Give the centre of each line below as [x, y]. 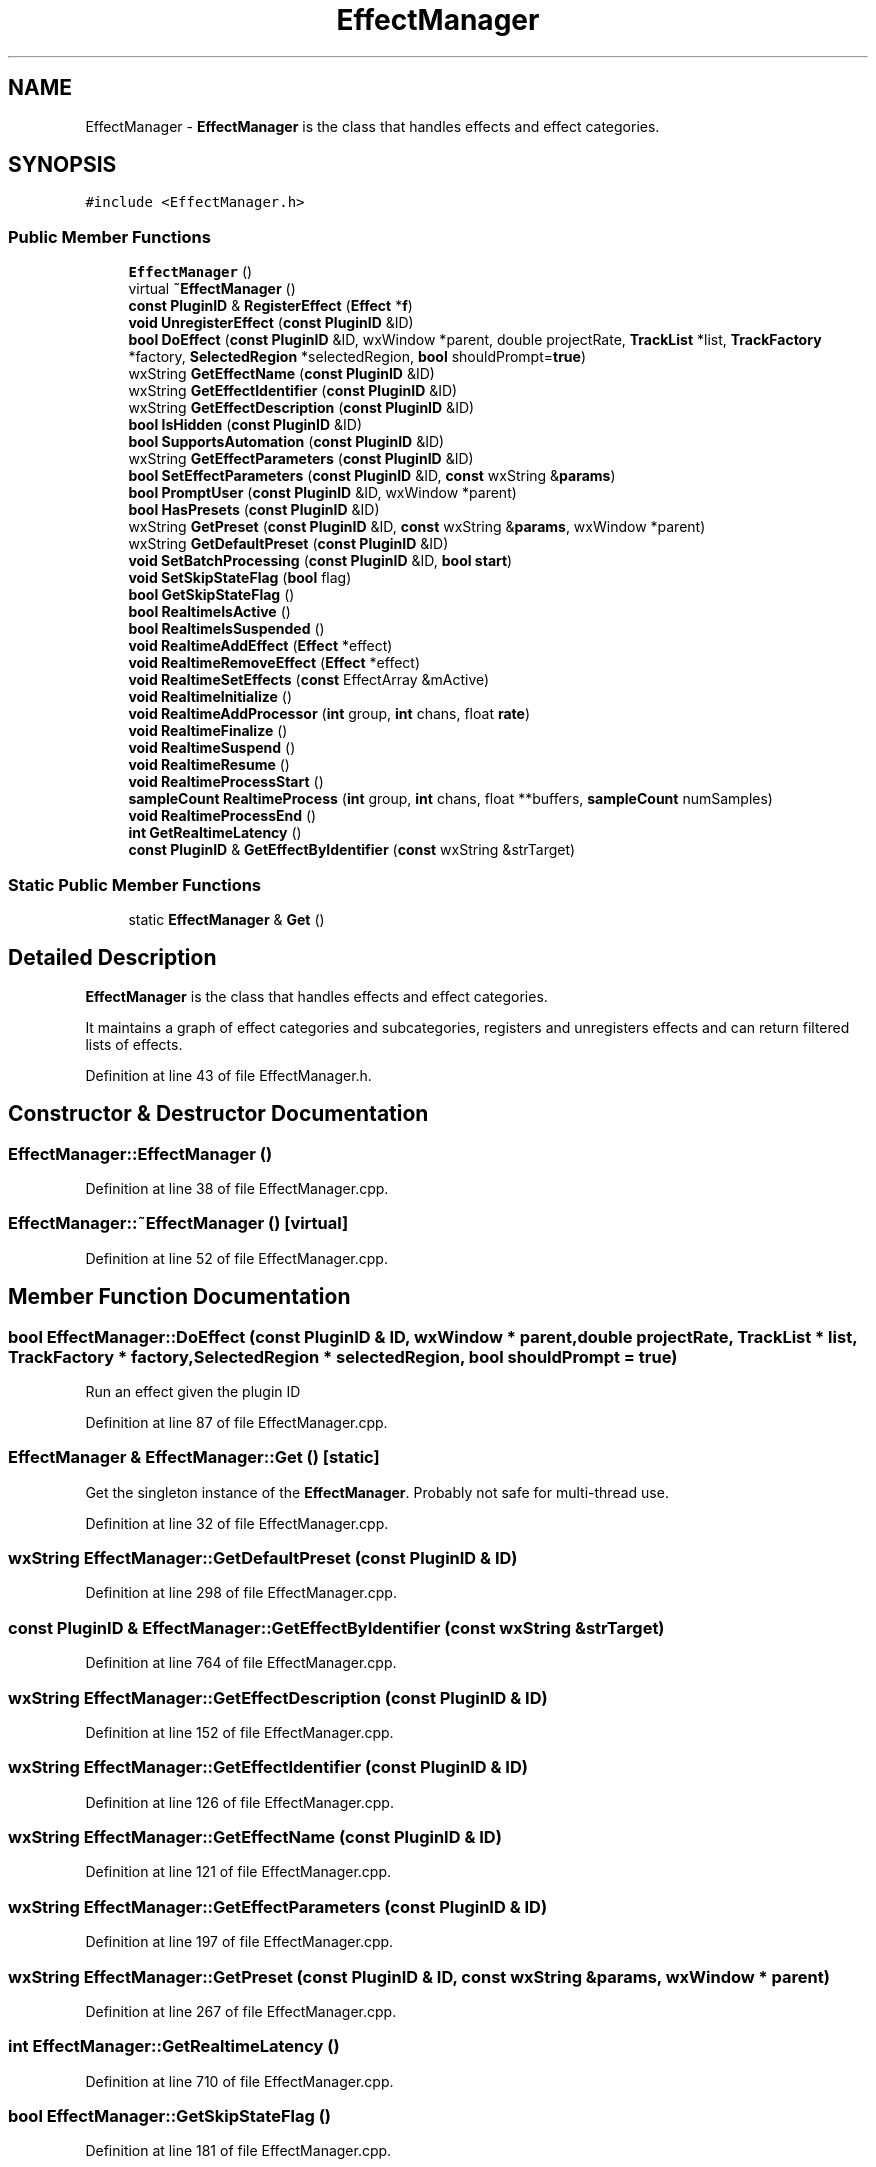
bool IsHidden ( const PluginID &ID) [245, 425]
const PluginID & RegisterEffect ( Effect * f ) [270, 306]
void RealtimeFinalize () [208, 731]
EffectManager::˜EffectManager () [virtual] [178, 1223]
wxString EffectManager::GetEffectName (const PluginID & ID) [255, 1837]
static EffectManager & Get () [226, 919]
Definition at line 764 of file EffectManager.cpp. [241, 1663]
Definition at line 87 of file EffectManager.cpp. [236, 1422]
